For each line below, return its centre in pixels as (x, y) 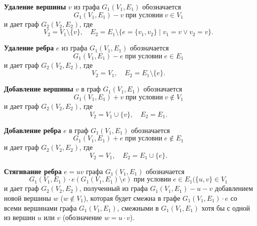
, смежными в (138, 207)
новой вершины (28, 198)
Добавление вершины (39, 89)
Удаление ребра (29, 48)
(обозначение (82, 217)
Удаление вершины (35, 6)
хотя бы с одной (226, 207)
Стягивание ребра (33, 171)
